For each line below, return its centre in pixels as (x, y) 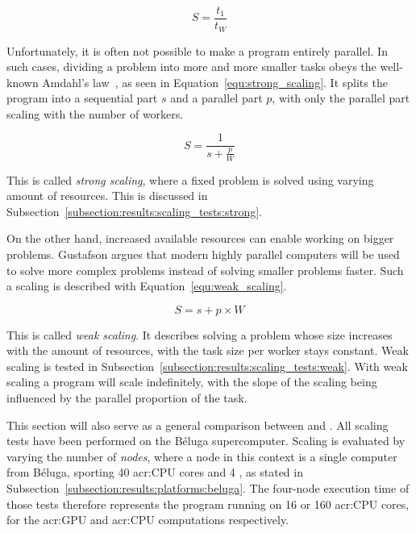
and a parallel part (216, 98)
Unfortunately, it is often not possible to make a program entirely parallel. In (197, 50)
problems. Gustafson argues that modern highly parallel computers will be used (203, 254)
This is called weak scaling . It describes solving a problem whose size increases (200, 334)
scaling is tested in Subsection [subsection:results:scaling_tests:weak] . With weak (207, 366)
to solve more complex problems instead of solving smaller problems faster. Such (205, 270)
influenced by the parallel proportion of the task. (127, 398)
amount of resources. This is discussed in (107, 196)
